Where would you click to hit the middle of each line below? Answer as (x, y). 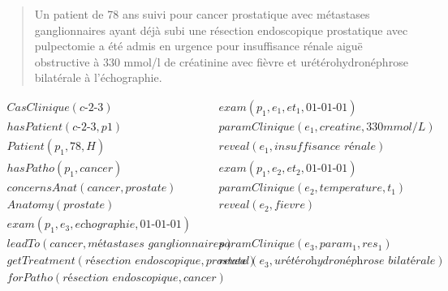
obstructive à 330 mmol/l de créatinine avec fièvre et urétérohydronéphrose (221, 61)
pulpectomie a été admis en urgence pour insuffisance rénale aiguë (198, 46)
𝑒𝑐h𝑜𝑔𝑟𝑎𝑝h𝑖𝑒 (105, 225)
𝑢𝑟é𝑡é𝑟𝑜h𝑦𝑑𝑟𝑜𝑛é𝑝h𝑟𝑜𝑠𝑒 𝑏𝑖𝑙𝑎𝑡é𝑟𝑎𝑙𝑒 (355, 261)
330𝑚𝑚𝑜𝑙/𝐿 (396, 128)
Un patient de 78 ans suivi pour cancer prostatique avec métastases (202, 14)
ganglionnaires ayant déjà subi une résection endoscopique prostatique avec (221, 30)
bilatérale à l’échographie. (98, 77)
